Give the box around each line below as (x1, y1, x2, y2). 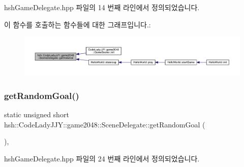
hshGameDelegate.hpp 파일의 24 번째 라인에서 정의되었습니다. (4, 153, 200, 163)
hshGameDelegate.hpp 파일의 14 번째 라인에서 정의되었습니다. (4, 2, 200, 12)
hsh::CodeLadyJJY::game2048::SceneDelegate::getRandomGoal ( (4, 119, 205, 129)
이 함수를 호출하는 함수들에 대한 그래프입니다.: (4, 19, 151, 29)
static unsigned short (4, 109, 69, 120)
